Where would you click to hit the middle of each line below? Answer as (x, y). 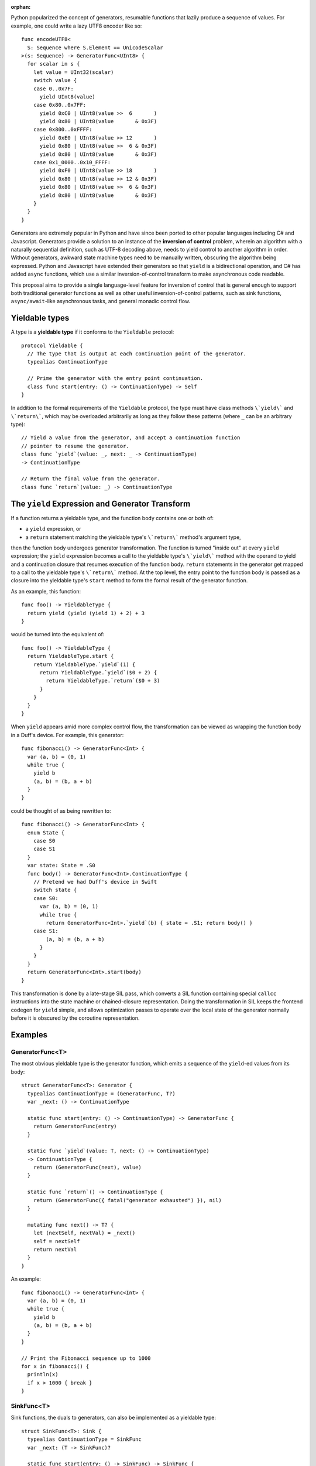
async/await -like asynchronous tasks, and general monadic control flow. (100, 301)
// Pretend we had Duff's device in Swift (95, 882)
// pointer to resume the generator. (75, 446)
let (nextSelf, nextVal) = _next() (84, 1233)
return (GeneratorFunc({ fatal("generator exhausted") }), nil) (127, 1200)
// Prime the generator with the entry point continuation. (115, 379)
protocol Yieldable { (52, 345)
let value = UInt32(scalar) (73, 72)
